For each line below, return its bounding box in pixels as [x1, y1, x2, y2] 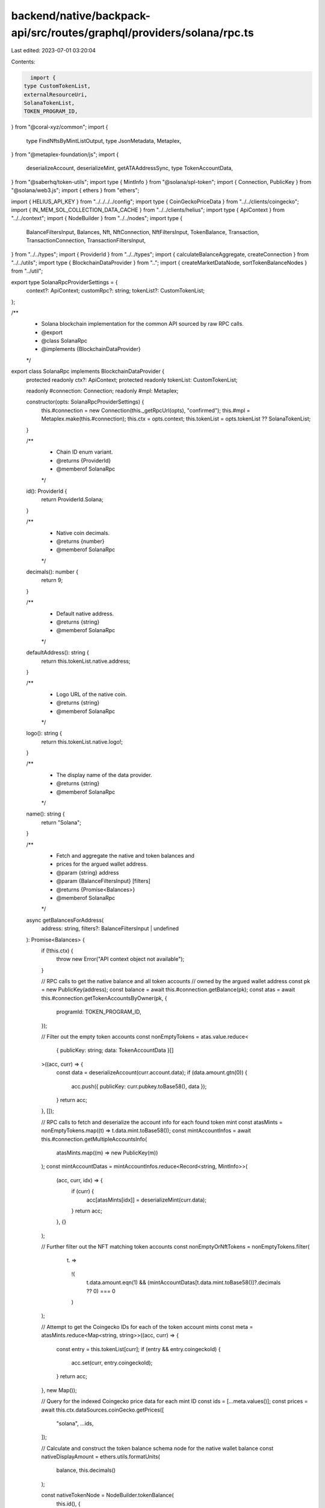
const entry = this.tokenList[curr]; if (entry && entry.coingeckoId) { [56, 1345, 221, 1352]
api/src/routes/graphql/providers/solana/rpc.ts [11, 26, 254, 39]
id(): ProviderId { [26, 487, 67, 495]
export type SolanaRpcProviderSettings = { [11, 278, 118, 286]
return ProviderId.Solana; [41, 496, 104, 503]
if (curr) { [71, 1188, 94, 1195]
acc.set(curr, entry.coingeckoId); [71, 1359, 153, 1366]
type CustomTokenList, [23, 83, 91, 90]
